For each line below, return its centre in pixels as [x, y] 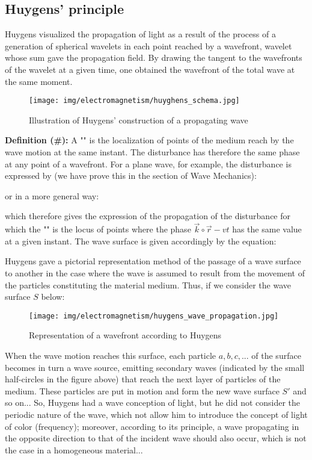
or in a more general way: [52, 195]
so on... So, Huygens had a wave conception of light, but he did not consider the [153, 402]
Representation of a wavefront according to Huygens [125, 335]
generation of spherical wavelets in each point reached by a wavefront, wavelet [148, 45]
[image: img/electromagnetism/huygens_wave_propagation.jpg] [154, 316]
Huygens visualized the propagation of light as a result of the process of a [140, 34]
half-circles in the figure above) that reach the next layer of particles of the [143, 379]
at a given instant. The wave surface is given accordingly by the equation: [141, 241]
